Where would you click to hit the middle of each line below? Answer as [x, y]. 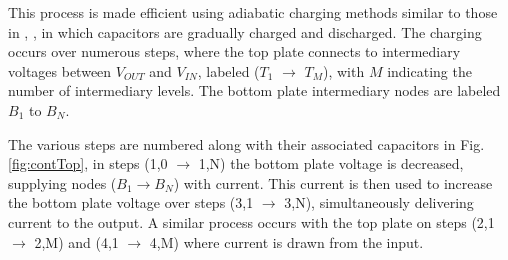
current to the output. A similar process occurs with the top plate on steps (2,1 [251, 221]
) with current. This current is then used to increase [333, 182]
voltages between [60, 70]
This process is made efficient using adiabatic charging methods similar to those [253, 12]
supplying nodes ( [62, 182]
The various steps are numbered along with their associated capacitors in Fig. [246, 143]
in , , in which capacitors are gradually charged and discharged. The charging [245, 31]
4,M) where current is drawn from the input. [286, 241]
